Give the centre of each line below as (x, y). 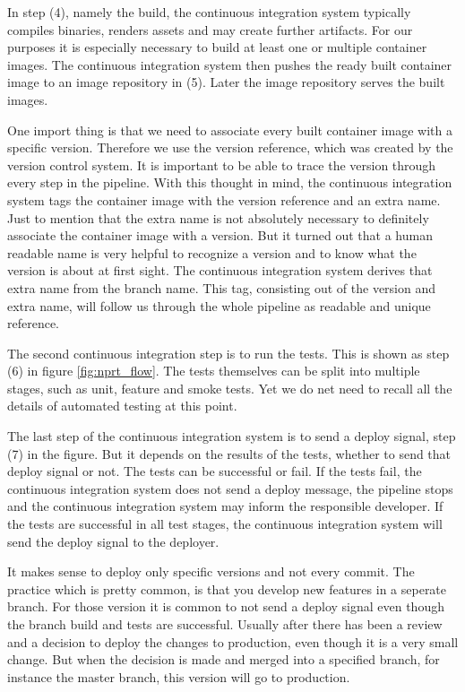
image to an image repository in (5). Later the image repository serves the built (226, 82)
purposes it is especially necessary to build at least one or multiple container (217, 47)
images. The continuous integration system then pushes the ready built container (230, 64)
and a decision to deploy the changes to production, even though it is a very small (233, 641)
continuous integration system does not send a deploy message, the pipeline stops (230, 488)
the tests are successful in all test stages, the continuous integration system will (225, 524)
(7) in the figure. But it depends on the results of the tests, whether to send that (229, 453)
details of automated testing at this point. (122, 406)
